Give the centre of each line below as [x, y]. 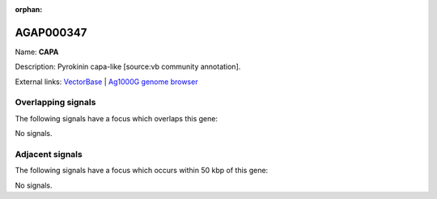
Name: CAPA [37, 52]
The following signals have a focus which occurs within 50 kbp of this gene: [142, 171]
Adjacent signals [49, 154]
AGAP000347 [51, 32]
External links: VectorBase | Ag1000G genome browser [106, 82]
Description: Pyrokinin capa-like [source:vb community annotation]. [128, 67]
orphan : [29, 9]
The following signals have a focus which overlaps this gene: [117, 118]
